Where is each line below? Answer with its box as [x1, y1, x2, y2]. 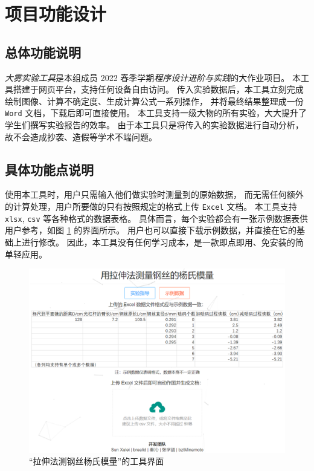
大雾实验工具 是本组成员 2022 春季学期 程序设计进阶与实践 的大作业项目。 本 [5, 71, 301, 83]
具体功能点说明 [5, 160, 94, 178]
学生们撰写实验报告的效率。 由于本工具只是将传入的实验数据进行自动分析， [5, 119, 304, 131]
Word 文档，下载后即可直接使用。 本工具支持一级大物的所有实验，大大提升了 [5, 106, 307, 119]
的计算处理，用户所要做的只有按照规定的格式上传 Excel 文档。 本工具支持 [5, 200, 297, 212]
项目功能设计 [5, 1, 107, 26]
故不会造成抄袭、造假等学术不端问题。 [5, 130, 157, 143]
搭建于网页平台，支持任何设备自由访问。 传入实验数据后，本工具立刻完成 [13, 83, 304, 96]
